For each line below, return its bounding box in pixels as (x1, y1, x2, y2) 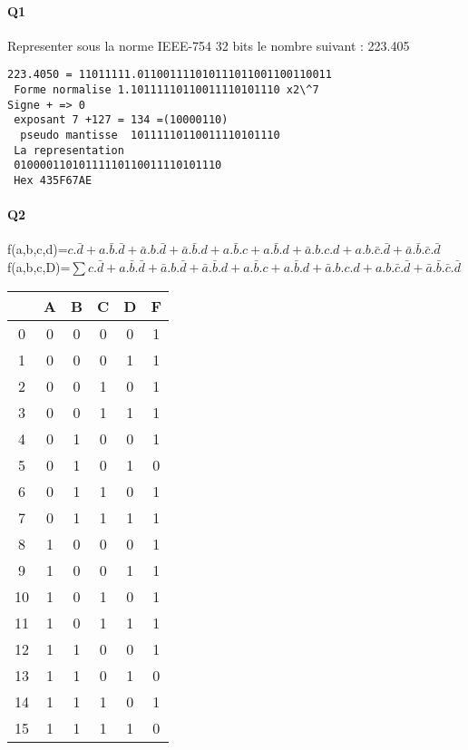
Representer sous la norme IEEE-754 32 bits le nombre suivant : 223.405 (7, 35, 410, 54)
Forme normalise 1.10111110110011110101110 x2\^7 (14, 83, 319, 97)
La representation (14, 143, 124, 157)
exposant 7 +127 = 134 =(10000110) (14, 113, 229, 127)
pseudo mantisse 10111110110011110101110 (20, 129, 280, 142)
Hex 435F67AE (14, 173, 93, 187)
